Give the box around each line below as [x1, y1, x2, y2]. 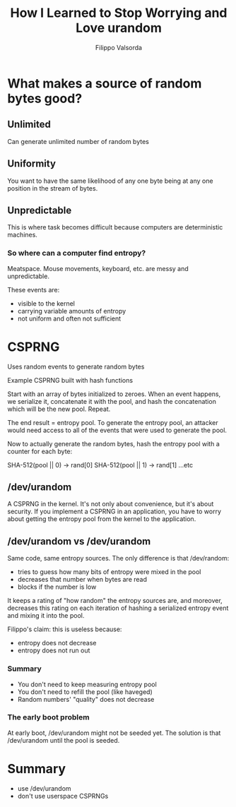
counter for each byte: [7, 447, 73, 455]
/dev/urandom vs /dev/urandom [7, 535, 151, 547]
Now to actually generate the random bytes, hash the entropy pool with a [7, 439, 220, 448]
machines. [7, 231, 37, 239]
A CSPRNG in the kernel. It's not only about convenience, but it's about [7, 500, 214, 508]
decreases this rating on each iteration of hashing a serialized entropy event [7, 604, 229, 612]
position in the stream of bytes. [7, 184, 98, 192]
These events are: [7, 285, 60, 294]
